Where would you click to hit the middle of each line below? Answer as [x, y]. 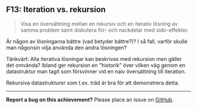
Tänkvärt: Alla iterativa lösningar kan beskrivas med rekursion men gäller [94, 59]
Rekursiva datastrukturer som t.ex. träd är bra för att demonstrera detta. [93, 83]
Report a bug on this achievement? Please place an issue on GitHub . [90, 100]
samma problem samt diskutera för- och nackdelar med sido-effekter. [104, 30]
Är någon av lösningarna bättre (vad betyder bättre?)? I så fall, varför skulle [97, 41]
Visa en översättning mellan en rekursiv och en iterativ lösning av [99, 23]
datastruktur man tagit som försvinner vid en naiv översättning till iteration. [96, 71]
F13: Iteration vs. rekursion [56, 10]
